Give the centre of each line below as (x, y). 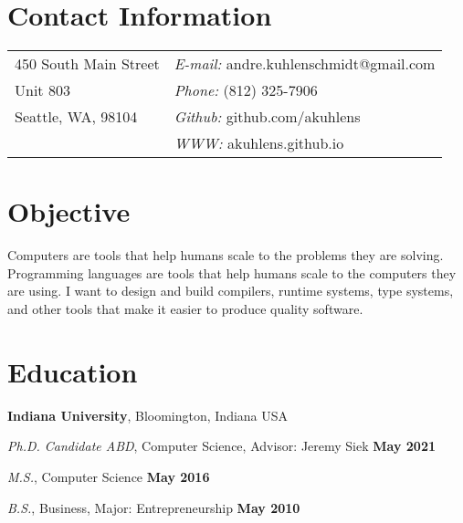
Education (73, 371)
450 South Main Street (87, 64)
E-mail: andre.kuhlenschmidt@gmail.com (305, 64)
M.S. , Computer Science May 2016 (109, 476)
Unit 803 (42, 90)
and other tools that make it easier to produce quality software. (185, 309)
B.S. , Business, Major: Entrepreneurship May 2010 (154, 507)
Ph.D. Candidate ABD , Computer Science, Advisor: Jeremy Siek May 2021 (221, 446)
